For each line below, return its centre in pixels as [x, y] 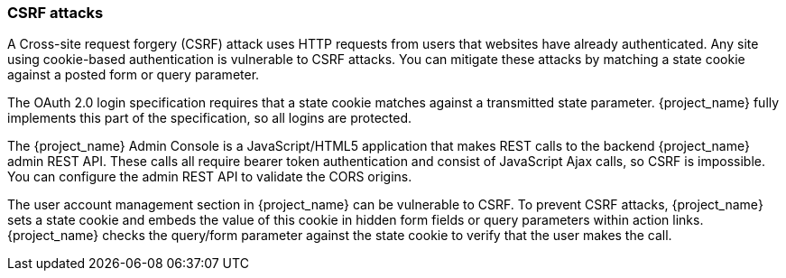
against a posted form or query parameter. [134, 75]
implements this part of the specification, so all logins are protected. [210, 118]
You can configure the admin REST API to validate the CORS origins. [210, 177]
